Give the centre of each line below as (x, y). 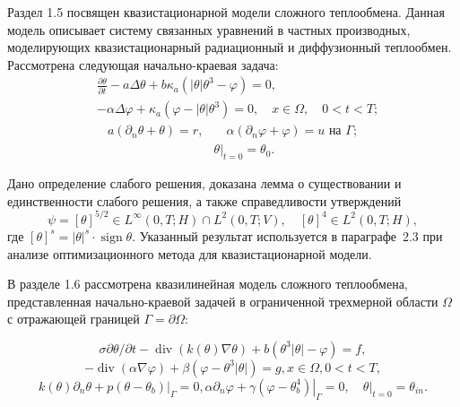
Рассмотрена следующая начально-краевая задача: (143, 64)
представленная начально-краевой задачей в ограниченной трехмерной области (223, 301)
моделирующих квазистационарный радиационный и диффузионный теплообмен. (230, 47)
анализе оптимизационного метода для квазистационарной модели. (190, 253)
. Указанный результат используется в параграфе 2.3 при (287, 235)
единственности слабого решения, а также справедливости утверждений (204, 200)
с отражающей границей (74, 319)
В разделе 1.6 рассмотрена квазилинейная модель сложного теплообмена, (208, 284)
